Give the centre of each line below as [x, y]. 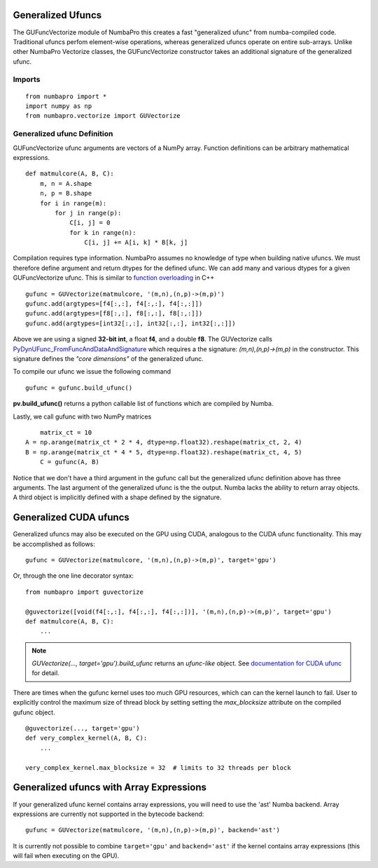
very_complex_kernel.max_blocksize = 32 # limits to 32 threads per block [158, 767]
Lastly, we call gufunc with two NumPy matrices [82, 416]
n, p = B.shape [66, 194]
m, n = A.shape [66, 183]
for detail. [45, 673]
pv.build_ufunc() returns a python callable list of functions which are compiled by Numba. [143, 404]
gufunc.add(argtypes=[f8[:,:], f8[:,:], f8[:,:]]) [114, 313]
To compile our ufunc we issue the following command [92, 372]
